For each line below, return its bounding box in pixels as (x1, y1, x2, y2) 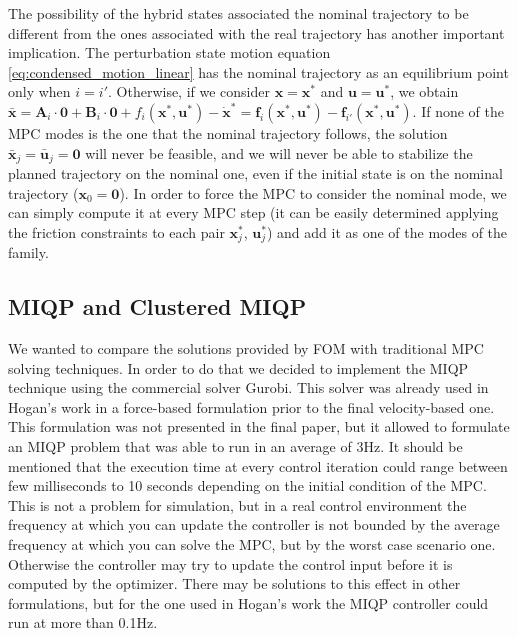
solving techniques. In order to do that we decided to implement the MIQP (8, 357, 469, 378)
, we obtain (390, 81, 459, 102)
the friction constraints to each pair (8, 221, 225, 242)
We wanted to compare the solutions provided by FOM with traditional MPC (8, 338, 484, 359)
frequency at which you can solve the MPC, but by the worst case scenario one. (8, 533, 496, 554)
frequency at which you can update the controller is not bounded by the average (8, 514, 500, 535)
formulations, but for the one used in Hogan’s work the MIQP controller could (8, 592, 489, 613)
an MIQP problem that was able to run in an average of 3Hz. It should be (8, 436, 463, 457)
